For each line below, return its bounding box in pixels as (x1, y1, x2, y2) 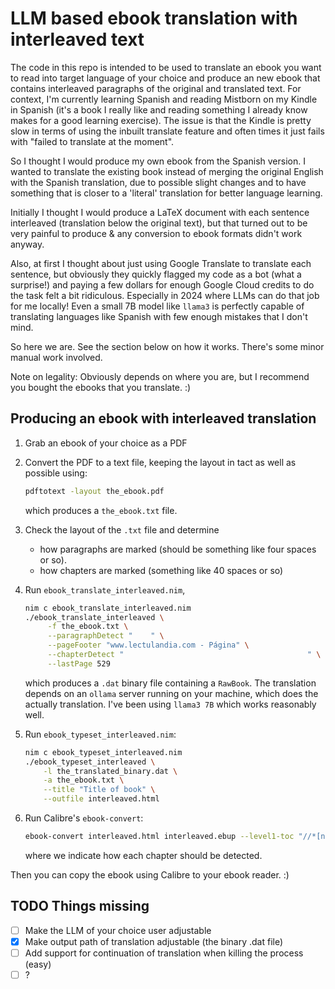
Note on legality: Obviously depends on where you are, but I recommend (10, 370, 310, 382)
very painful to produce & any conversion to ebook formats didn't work (10, 227, 303, 239)
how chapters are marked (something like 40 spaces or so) (39, 564, 284, 576)
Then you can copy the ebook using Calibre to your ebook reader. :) (10, 868, 290, 881)
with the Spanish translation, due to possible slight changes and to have (10, 176, 307, 188)
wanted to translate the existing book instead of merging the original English (10, 165, 324, 177)
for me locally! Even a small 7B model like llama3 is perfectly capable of (10, 300, 305, 312)
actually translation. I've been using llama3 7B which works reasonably (24, 698, 317, 710)
